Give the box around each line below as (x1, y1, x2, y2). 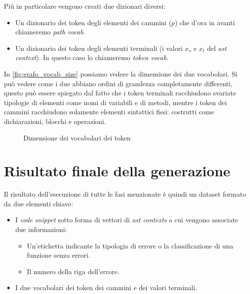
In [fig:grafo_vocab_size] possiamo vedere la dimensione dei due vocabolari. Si (4, 68, 237, 78)
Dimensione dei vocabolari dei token (23, 132, 131, 142)
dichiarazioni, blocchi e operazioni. (4, 116, 106, 126)
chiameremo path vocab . (15, 27, 85, 37)
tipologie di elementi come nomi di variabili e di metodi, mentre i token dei (4, 97, 227, 107)
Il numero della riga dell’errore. (27, 266, 120, 276)
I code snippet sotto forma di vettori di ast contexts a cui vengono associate (15, 215, 238, 225)
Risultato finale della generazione (4, 161, 231, 181)
